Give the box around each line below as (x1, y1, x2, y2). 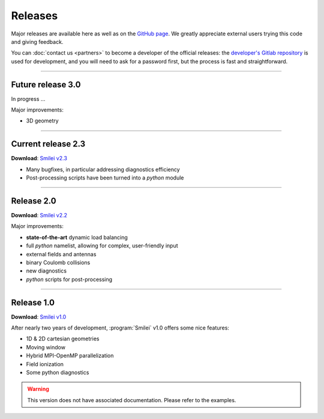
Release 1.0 (11, 297, 55, 307)
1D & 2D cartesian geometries (26, 335, 100, 342)
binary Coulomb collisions (26, 259, 91, 266)
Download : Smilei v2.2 (11, 212, 68, 219)
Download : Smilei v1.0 (11, 313, 67, 321)
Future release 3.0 (11, 79, 81, 89)
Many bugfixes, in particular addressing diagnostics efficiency (26, 166, 180, 173)
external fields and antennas (26, 250, 97, 258)
